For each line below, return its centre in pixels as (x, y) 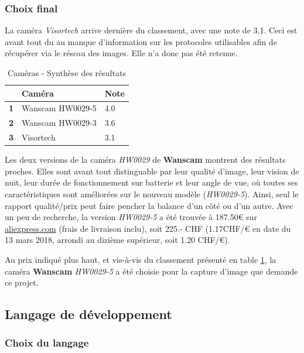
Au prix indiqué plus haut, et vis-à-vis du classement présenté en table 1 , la (141, 259)
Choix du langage (47, 343)
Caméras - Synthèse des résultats (67, 73)
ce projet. (22, 282)
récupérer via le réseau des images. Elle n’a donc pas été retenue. (121, 53)
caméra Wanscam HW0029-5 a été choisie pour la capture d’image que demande (151, 271)
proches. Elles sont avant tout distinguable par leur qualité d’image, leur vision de (152, 171)
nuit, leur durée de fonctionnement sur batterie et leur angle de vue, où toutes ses (151, 182)
